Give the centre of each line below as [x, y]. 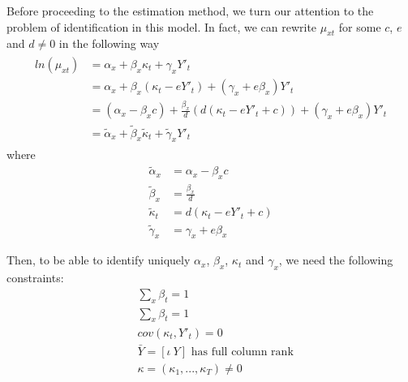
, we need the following [336, 260]
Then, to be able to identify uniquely [99, 260]
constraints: [35, 278]
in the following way [109, 43]
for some [360, 26]
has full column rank [242, 352]
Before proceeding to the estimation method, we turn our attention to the [190, 11]
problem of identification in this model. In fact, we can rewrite [162, 26]
